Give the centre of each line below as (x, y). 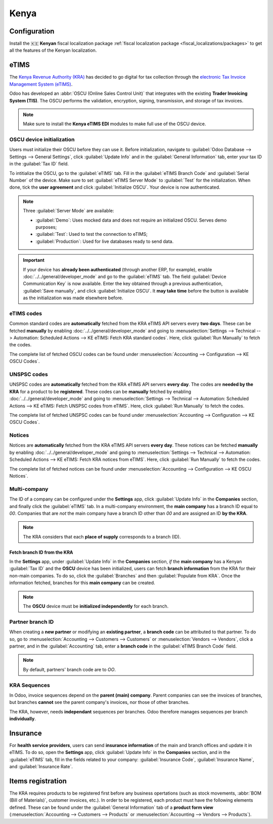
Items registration (38, 781)
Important (34, 260)
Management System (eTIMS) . (41, 84)
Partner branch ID (32, 622)
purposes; (46, 227)
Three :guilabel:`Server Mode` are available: (69, 211)
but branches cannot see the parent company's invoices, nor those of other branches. (99, 702)
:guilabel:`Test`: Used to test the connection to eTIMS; (92, 234)
